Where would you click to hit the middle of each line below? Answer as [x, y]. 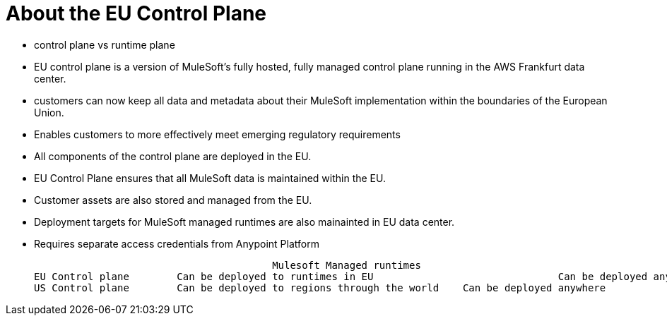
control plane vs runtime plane [105, 44]
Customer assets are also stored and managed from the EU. [173, 200]
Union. [49, 112]
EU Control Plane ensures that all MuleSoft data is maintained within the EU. [210, 178]
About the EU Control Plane [136, 13]
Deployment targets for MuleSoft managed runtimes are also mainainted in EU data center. [244, 222]
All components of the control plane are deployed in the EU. [173, 156]
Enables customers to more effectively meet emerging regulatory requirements [217, 134]
